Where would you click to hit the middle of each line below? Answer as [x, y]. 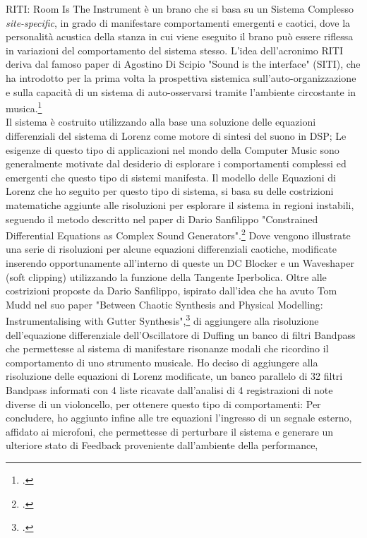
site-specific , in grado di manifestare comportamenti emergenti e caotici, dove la [178, 22]
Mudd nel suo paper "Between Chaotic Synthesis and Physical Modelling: [164, 304]
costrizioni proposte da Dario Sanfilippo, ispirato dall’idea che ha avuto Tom [172, 291]
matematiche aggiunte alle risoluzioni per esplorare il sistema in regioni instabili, [180, 204]
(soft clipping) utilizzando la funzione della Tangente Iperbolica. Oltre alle [166, 276]
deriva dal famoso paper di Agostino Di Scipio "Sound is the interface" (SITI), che [183, 64]
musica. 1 [24, 107]
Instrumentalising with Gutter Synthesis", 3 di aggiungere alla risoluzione [162, 320]
